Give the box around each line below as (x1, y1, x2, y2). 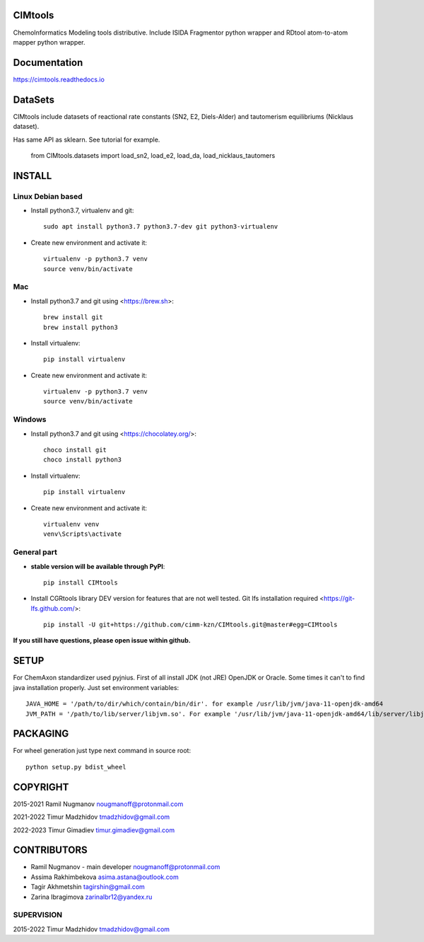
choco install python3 (43, 456, 122, 464)
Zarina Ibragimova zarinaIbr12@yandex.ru (30, 892, 153, 901)
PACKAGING (13, 728, 69, 740)
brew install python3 (43, 323, 118, 331)
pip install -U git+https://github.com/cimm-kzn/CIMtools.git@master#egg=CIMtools (43, 621, 338, 629)
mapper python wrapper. (13, 38, 86, 46)
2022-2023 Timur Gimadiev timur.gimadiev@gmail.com (13, 825, 175, 834)
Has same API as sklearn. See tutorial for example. (13, 135, 160, 144)
